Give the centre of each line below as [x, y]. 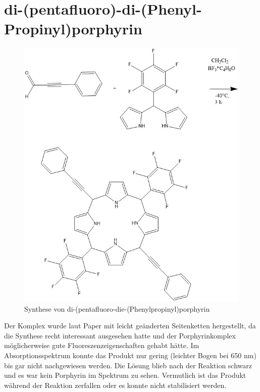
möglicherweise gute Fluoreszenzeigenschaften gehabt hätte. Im [102, 345]
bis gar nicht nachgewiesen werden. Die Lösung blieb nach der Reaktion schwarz [128, 365]
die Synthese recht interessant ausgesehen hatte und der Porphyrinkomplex [120, 335]
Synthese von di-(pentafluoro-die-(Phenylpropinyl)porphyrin [117, 308]
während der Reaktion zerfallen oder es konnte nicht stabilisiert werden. [115, 385]
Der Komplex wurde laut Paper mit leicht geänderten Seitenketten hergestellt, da [130, 326]
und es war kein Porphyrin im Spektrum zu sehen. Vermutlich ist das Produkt [125, 375]
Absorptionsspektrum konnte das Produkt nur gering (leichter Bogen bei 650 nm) [130, 355]
